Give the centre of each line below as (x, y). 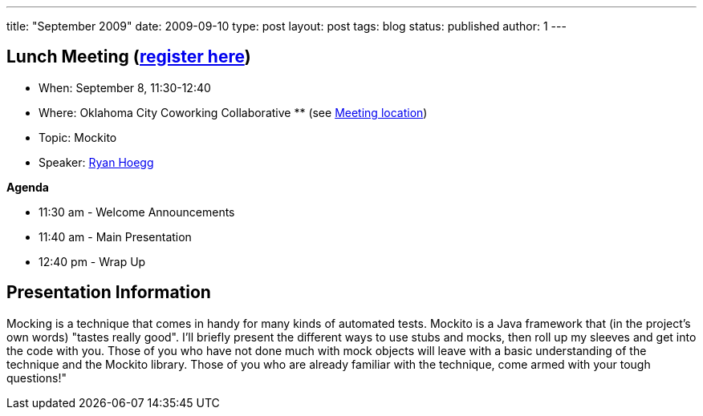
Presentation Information (109, 293)
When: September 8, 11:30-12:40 (125, 87)
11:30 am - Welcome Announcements (137, 212)
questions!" (37, 378)
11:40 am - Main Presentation (115, 236)
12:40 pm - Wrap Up (92, 261)
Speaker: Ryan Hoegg (96, 162)
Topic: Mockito (78, 137)
